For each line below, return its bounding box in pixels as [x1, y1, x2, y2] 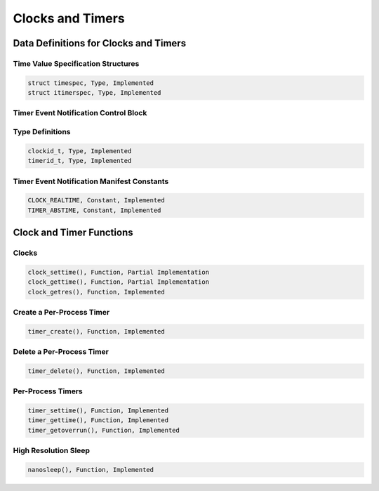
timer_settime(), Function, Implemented [27, 407, 168, 414]
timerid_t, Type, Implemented [27, 157, 132, 165]
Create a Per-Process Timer [13, 308, 110, 317]
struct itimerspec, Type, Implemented [27, 89, 161, 97]
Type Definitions [13, 127, 71, 137]
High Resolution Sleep [13, 446, 91, 456]
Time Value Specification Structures [13, 58, 140, 68]
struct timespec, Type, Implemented [27, 79, 154, 87]
